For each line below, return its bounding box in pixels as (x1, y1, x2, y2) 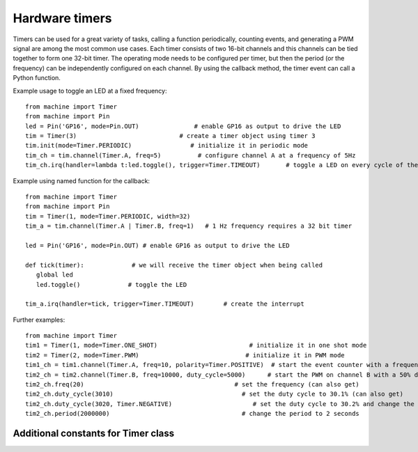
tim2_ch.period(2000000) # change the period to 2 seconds (25, 410, 360, 418)
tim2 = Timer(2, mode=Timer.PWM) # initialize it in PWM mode (25, 351, 345, 359)
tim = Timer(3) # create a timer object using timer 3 (25, 132, 316, 140)
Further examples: (13, 315, 65, 324)
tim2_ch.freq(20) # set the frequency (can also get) (25, 380, 360, 389)
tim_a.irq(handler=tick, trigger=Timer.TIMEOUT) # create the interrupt (25, 300, 304, 308)
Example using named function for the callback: (13, 176, 150, 185)
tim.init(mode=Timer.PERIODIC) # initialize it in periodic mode (25, 141, 309, 150)
